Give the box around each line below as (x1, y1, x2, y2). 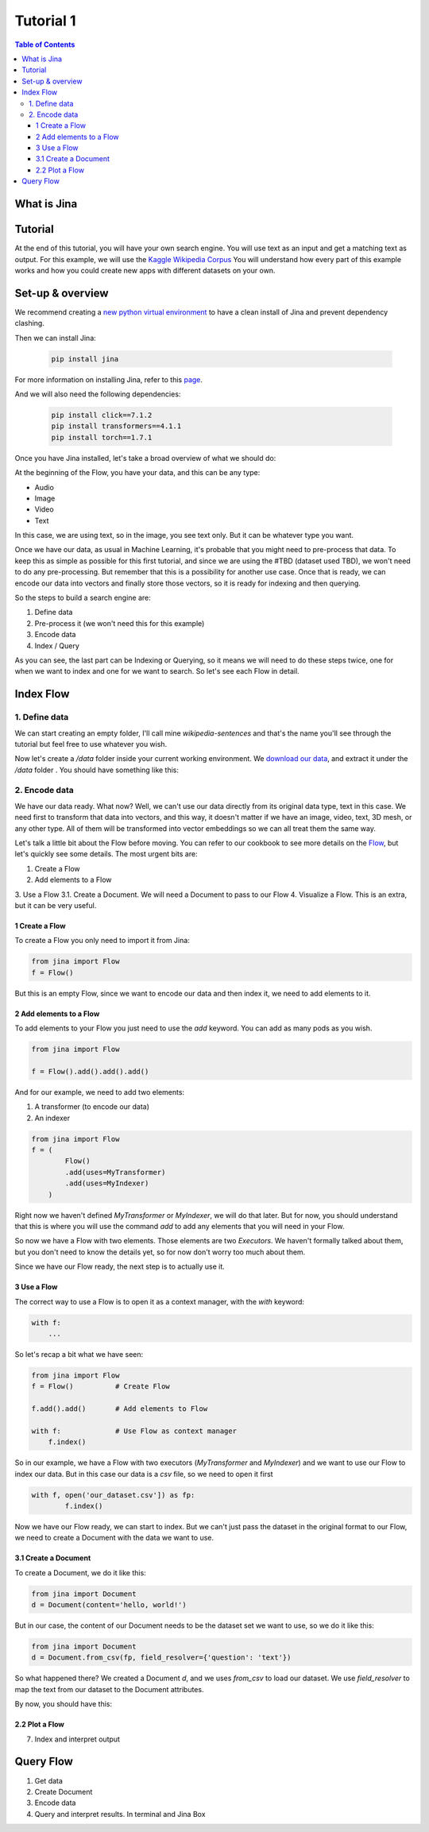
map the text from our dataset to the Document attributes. (14, 1684, 204, 1694)
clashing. (14, 319, 45, 328)
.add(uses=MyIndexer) (64, 1179, 149, 1188)
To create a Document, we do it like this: (14, 1567, 146, 1577)
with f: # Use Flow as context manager (31, 1426, 238, 1436)
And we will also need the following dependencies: (14, 389, 181, 399)
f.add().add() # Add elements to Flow (31, 1405, 208, 1413)
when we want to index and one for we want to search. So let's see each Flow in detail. (14, 667, 300, 676)
